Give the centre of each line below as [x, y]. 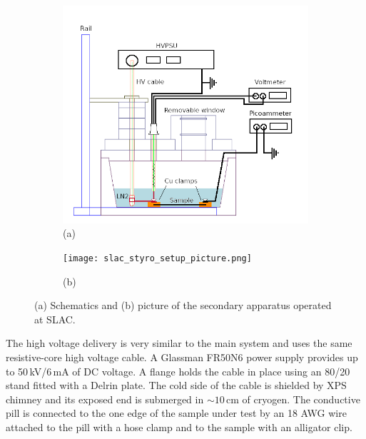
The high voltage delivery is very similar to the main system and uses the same [179, 343]
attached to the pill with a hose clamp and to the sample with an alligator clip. [179, 427]
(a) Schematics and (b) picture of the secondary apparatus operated [183, 305]
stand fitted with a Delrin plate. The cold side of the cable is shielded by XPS [176, 385]
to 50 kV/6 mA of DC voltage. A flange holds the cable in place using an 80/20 [178, 371]
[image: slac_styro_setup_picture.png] [157, 258]
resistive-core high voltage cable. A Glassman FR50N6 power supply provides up [182, 357]
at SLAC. [55, 319]
